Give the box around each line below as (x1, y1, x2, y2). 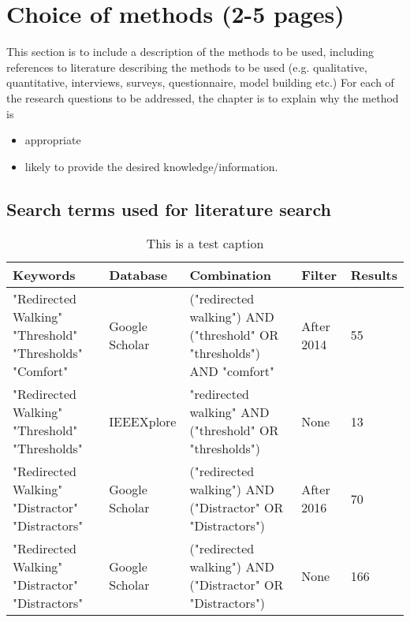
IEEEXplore (109, 412, 177, 430)
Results (350, 266, 397, 285)
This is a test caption (146, 234, 264, 253)
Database (109, 266, 168, 285)
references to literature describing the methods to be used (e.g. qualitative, (6, 58, 367, 75)
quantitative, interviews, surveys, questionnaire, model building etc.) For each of (6, 74, 394, 91)
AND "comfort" (189, 362, 274, 381)
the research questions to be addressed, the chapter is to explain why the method (6, 89, 399, 106)
